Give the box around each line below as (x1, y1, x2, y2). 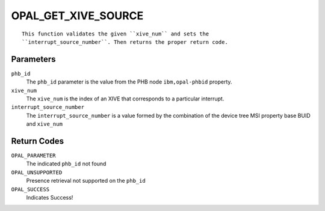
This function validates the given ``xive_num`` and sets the (22, 30, 209, 37)
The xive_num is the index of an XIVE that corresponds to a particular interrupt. (26, 95, 224, 102)
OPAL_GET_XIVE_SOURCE (11, 9, 144, 22)
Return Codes (11, 136, 64, 146)
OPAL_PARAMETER (11, 152, 57, 159)
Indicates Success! (26, 194, 73, 201)
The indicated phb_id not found (26, 160, 107, 168)
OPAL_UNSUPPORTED (11, 169, 63, 176)
